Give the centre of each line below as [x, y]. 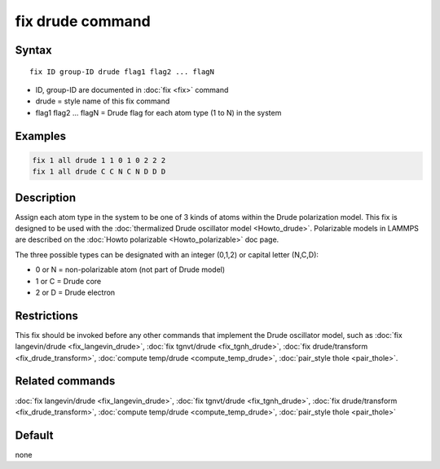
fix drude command [83, 21]
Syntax [33, 50]
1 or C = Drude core [68, 281]
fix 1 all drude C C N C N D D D [99, 172]
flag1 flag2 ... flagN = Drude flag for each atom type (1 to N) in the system [158, 112]
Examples [41, 136]
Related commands [65, 381]
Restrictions [47, 316]
